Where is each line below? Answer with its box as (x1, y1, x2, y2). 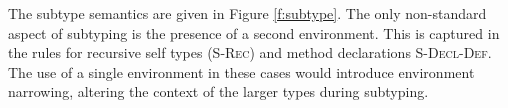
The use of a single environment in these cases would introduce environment (8, 61, 475, 82)
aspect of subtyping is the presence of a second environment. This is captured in (8, 22, 500, 43)
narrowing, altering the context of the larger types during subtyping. (8, 81, 429, 102)
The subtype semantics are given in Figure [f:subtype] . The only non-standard (8, 3, 487, 23)
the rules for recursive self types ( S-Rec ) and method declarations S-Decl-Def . (8, 42, 492, 63)
